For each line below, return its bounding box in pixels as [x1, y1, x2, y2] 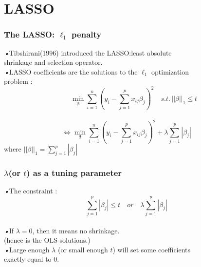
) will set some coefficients [112, 244, 191, 254]
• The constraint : [4, 186, 57, 196]
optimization [151, 66, 189, 76]
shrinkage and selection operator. [4, 57, 103, 67]
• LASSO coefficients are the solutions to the [4, 66, 138, 76]
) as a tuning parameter [26, 166, 122, 178]
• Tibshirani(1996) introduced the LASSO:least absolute [4, 47, 172, 57]
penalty [72, 28, 102, 40]
